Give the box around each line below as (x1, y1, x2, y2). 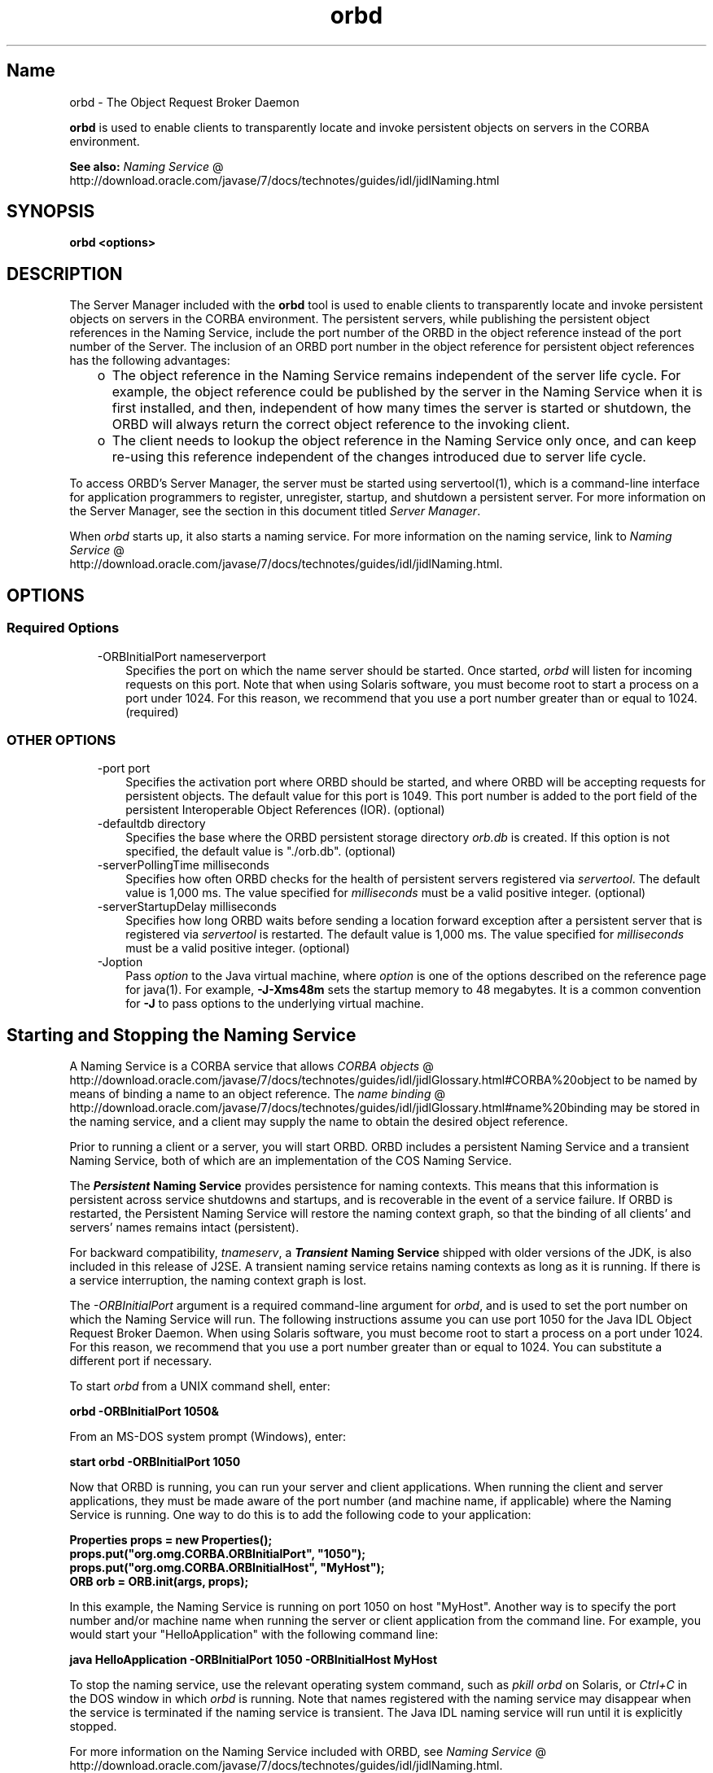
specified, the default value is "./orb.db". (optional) (125, 844, 396, 859)
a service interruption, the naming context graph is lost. (69, 1273, 367, 1288)
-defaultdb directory (97, 816, 206, 831)
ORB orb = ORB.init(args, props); (69, 1574, 249, 1589)
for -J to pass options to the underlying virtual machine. (125, 996, 424, 1011)
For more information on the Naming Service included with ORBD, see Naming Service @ (69, 1745, 547, 1759)
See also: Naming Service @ (69, 159, 224, 173)
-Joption (97, 955, 143, 970)
